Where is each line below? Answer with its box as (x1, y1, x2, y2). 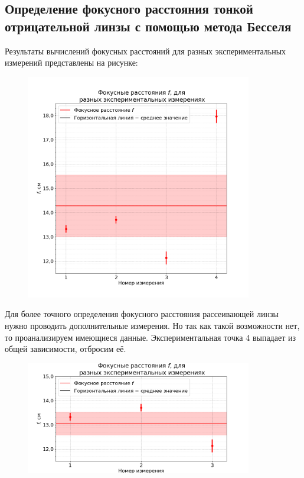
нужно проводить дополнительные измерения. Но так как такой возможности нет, (5, 319, 300, 332)
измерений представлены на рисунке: (5, 56, 138, 69)
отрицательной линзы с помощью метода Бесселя (5, 17, 292, 35)
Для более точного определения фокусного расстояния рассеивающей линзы (5, 308, 279, 320)
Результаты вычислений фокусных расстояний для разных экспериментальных (5, 44, 286, 57)
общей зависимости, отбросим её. (5, 343, 126, 355)
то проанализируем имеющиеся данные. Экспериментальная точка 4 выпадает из (5, 331, 296, 343)
